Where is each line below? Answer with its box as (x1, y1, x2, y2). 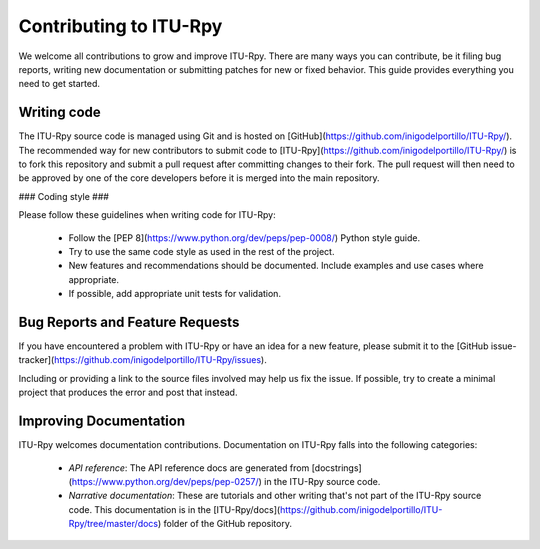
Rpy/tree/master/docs (68, 518, 159, 530)
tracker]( (18, 354, 55, 366)
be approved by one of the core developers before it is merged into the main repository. (18, 172, 380, 184)
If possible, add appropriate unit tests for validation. (68, 288, 282, 300)
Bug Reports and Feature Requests (18, 313, 240, 330)
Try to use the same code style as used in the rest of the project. (68, 245, 335, 257)
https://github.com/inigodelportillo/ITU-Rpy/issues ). (53, 354, 267, 366)
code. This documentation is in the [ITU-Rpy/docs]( (68, 503, 281, 515)
